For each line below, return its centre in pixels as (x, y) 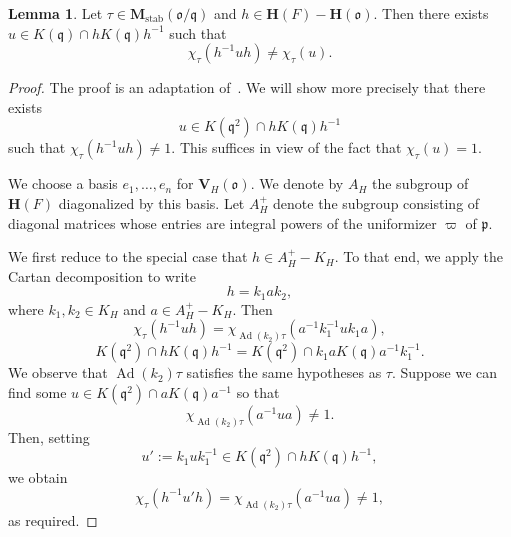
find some (37, 391)
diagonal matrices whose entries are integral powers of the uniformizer (222, 222)
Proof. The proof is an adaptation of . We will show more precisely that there (247, 87)
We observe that (58, 372)
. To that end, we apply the (419, 256)
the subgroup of (420, 183)
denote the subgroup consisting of (376, 202)
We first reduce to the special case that (128, 256)
